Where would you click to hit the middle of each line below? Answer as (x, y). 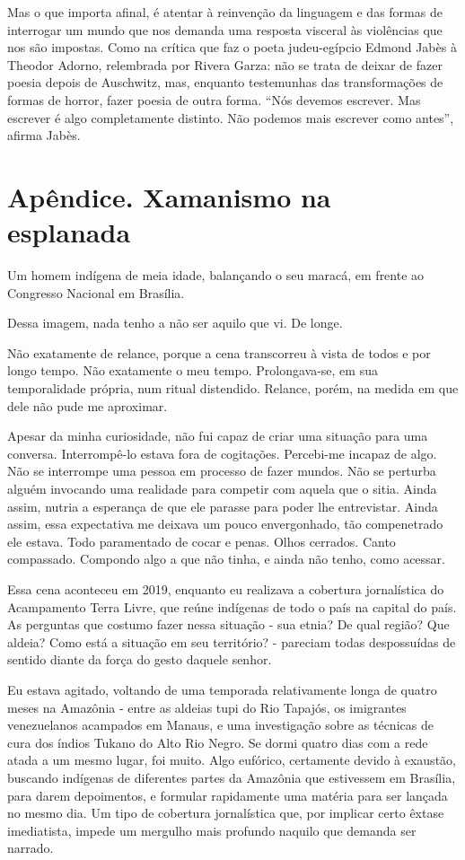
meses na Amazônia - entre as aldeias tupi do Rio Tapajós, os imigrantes (207, 707)
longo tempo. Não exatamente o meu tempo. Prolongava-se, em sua (193, 370)
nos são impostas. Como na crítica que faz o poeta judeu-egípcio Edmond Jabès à (232, 47)
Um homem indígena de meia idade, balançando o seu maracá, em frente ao (216, 275)
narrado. (31, 848)
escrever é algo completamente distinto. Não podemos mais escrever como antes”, (231, 117)
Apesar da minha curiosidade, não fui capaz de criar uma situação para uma (218, 436)
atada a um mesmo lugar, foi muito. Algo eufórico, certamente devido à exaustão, (232, 760)
